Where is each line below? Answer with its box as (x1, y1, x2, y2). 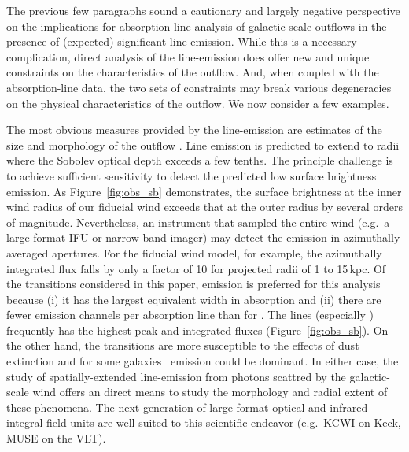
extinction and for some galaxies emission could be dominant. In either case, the (6, 353, 399, 369)
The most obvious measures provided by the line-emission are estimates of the (6, 121, 382, 138)
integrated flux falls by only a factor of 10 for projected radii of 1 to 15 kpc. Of (6, 260, 386, 276)
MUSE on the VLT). (6, 430, 106, 446)
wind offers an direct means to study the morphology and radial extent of (32, 383, 388, 400)
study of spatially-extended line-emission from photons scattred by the (6, 368, 346, 384)
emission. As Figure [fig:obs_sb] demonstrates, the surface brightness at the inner (6, 183, 402, 199)
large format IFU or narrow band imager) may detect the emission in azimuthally (6, 229, 400, 246)
